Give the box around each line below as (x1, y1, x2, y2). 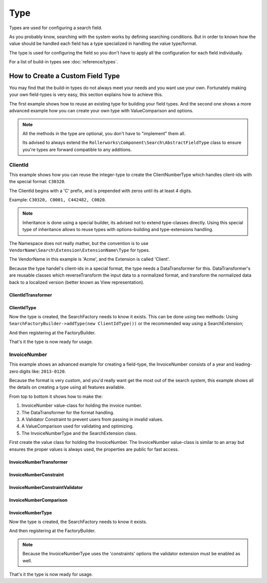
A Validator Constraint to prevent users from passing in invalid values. (21, 416, 164, 423)
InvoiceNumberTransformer (9, 459, 68, 465)
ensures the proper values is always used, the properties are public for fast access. (9, 446, 179, 452)
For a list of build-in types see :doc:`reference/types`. (9, 59, 118, 65)
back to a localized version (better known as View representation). (9, 279, 144, 285)
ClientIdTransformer (9, 292, 52, 298)
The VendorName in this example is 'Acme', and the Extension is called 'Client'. (9, 256, 170, 262)
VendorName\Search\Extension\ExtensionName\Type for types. (9, 247, 150, 253)
